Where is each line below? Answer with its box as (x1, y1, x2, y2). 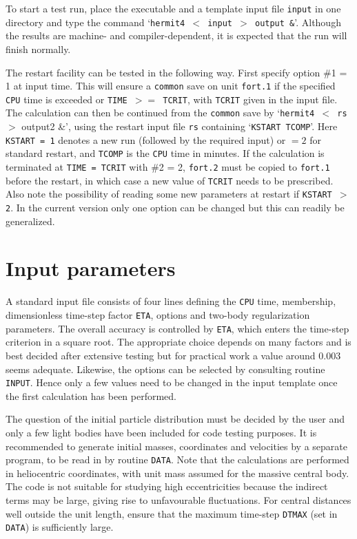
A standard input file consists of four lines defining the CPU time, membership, (6, 294, 336, 308)
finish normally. (6, 41, 71, 56)
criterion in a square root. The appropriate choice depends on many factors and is (6, 335, 351, 349)
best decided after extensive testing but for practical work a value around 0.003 (6, 348, 341, 362)
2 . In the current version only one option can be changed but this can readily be (6, 200, 345, 214)
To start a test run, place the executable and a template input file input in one (6, 1, 341, 15)
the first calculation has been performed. (6, 388, 177, 403)
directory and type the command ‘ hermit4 (6, 14, 185, 29)
